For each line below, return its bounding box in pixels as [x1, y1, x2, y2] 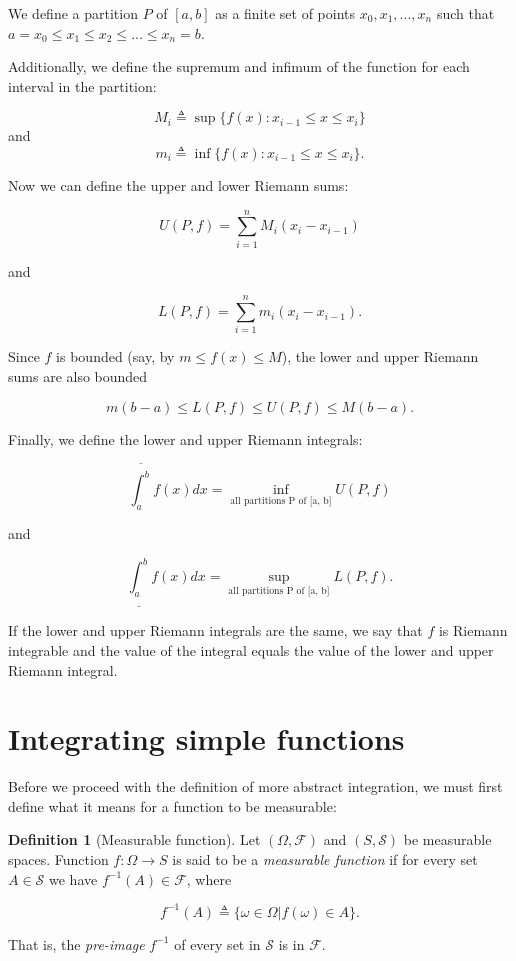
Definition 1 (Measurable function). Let [8, 829, 261, 850]
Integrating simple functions [8, 718, 405, 759]
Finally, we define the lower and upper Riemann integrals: [8, 428, 363, 449]
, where [186, 868, 232, 889]
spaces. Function [8, 849, 109, 869]
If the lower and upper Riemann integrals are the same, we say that [8, 620, 423, 641]
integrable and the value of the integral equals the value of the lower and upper [8, 639, 494, 660]
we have [49, 868, 98, 889]
